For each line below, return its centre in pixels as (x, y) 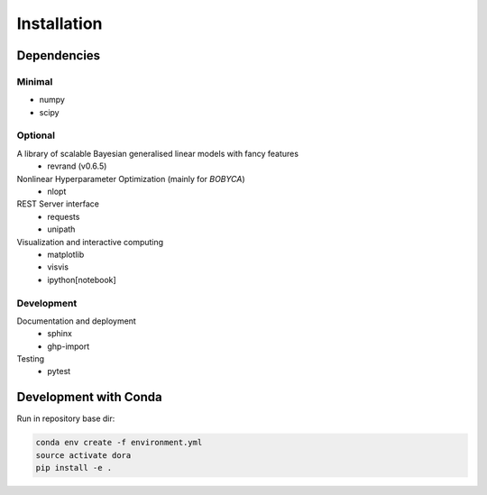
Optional (36, 135)
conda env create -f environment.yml (119, 443)
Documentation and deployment (77, 321)
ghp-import (69, 346)
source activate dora (83, 455)
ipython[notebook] (82, 280)
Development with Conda (89, 397)
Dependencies (59, 55)
